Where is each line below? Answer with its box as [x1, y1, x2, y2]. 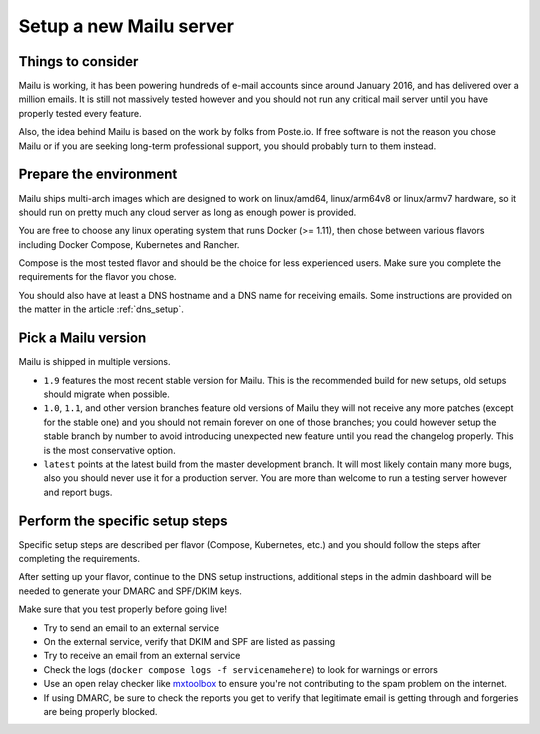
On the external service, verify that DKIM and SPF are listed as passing [43, 635, 336, 647]
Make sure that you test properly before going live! [18, 603, 227, 615]
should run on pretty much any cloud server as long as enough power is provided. [18, 206, 357, 218]
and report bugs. [43, 486, 113, 498]
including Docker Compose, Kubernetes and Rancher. [18, 238, 240, 250]
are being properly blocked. [43, 705, 158, 717]
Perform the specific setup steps [18, 512, 228, 529]
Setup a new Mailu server [18, 15, 235, 37]
